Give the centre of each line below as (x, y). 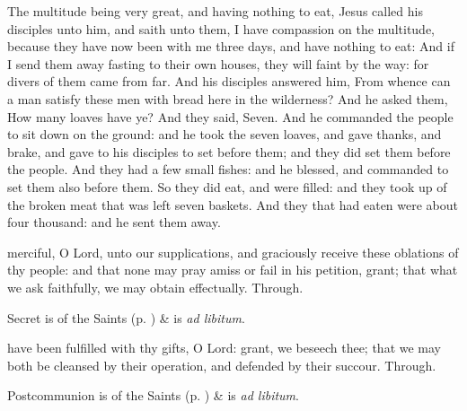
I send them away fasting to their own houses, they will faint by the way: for (218, 63)
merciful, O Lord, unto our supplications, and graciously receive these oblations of (233, 252)
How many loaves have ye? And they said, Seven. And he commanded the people (230, 116)
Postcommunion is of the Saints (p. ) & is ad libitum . (153, 395)
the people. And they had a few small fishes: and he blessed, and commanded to (228, 169)
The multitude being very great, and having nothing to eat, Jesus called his (215, 11)
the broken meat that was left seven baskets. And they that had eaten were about (233, 204)
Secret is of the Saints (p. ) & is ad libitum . (126, 317)
